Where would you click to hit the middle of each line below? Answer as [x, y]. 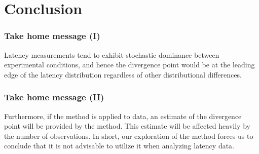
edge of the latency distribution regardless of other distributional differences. [123, 74]
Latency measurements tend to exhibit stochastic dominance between [112, 54]
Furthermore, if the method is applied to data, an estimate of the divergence [123, 116]
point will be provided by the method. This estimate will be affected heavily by [127, 126]
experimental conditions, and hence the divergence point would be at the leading [129, 65]
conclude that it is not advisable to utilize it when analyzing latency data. [119, 146]
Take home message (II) [54, 97]
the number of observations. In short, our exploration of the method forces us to [129, 136]
